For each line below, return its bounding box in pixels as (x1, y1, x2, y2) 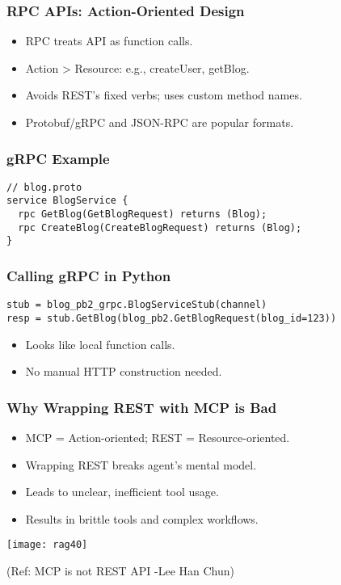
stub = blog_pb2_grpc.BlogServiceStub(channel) (6, 299, 267, 311)
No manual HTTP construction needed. (25, 363, 222, 380)
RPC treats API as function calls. (25, 32, 193, 49)
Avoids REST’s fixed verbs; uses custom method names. (25, 86, 302, 103)
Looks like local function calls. (25, 335, 175, 352)
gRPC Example (6, 148, 110, 168)
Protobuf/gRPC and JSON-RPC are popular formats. (25, 114, 294, 130)
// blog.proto (6, 181, 82, 193)
